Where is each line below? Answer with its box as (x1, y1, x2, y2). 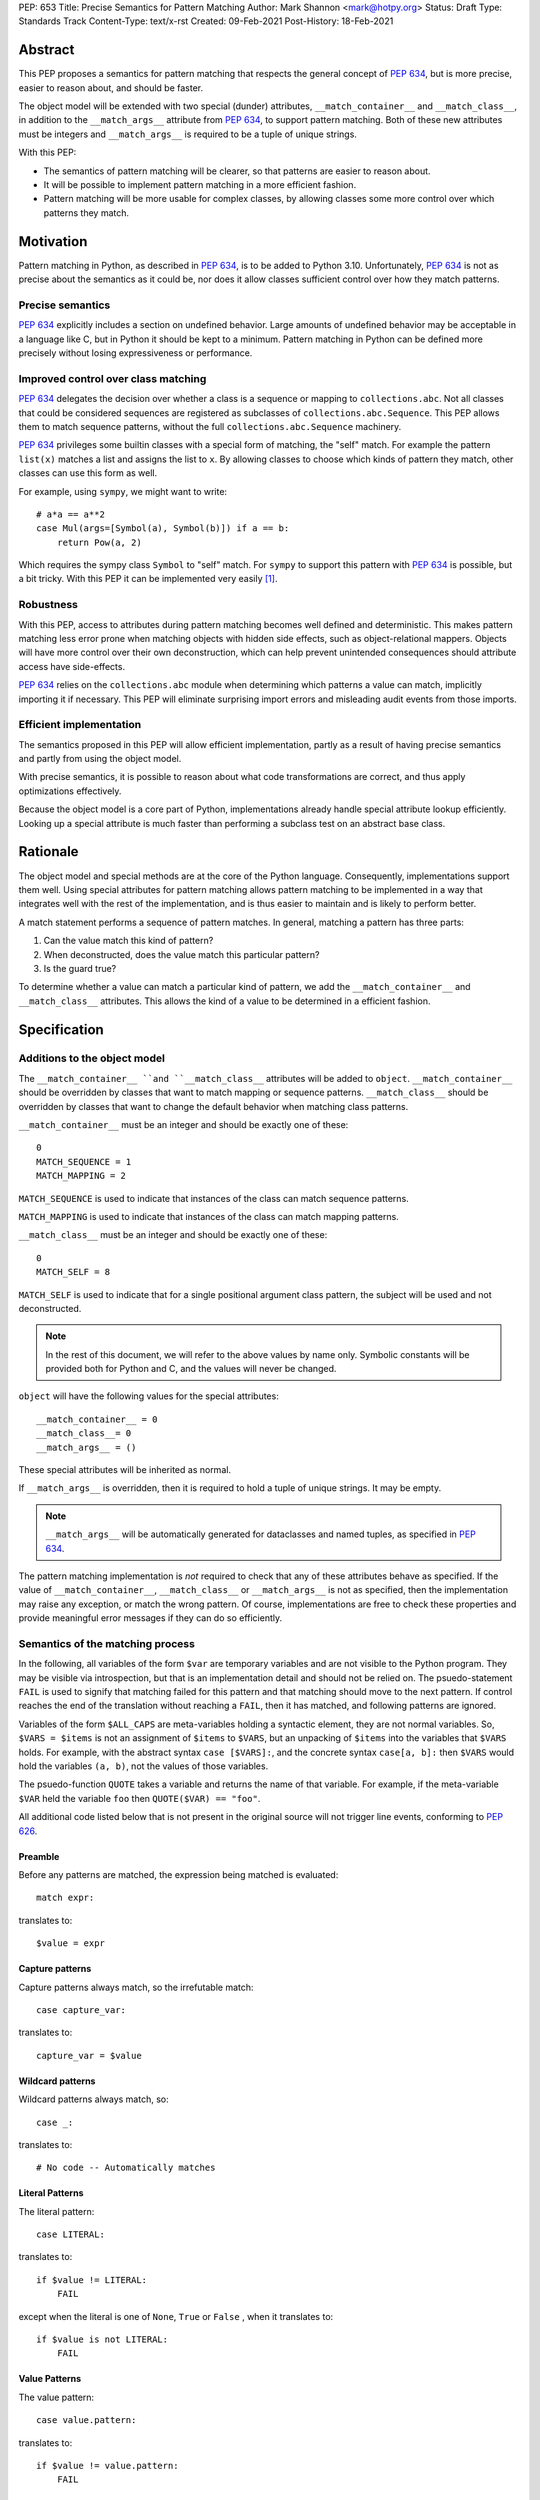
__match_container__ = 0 (36, 1413, 158, 1425)
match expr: (36, 1892, 95, 1904)
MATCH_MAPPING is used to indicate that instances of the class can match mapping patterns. (18, 1210, 399, 1222)
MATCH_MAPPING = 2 (36, 1170, 127, 1182)
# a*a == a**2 (36, 508, 105, 520)
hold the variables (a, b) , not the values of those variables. (18, 1760, 269, 1772)
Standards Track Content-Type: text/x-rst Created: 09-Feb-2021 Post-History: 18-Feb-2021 (18, 15, 394, 27)
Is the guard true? (43, 962, 117, 974)
